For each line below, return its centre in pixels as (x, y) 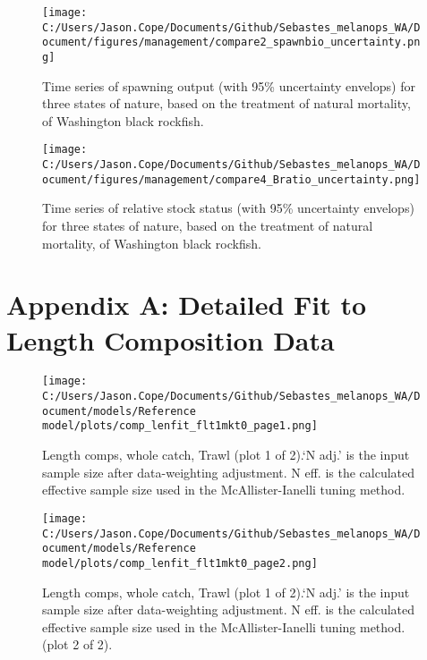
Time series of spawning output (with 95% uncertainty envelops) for (229, 85)
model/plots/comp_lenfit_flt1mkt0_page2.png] (180, 563)
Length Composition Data (171, 339)
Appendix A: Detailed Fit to (187, 305)
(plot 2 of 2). (77, 644)
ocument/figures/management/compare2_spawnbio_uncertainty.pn (231, 42)
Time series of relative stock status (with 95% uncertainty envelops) (228, 208)
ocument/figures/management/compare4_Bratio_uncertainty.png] (231, 179)
